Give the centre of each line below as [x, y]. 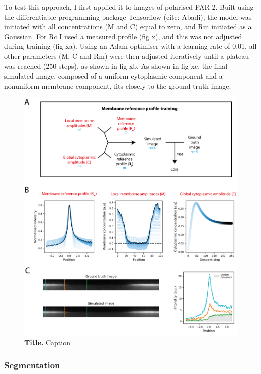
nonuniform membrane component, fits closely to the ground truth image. [118, 85]
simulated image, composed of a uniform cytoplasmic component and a [113, 76]
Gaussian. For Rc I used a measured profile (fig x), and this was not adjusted [123, 36]
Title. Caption [47, 343]
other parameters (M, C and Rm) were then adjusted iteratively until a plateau [127, 56]
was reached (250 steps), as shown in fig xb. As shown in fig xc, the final [116, 66]
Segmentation [32, 365]
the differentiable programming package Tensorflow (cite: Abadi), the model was [128, 16]
